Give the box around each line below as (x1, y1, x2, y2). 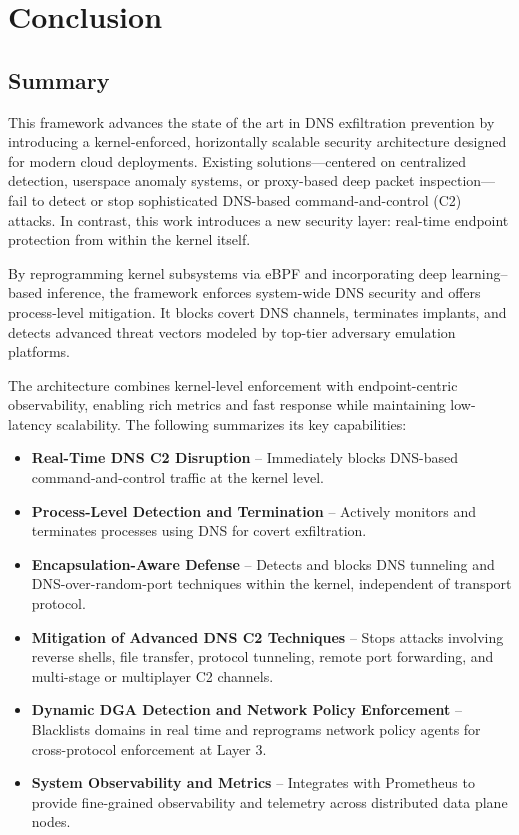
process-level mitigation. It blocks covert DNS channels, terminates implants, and (8, 301, 507, 322)
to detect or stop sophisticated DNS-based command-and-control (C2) (31, 189, 462, 210)
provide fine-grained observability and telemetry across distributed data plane (31, 791, 508, 812)
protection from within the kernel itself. (8, 229, 251, 250)
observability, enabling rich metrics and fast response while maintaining (8, 394, 446, 415)
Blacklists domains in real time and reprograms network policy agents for (31, 719, 481, 740)
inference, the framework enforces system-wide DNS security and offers (46, 282, 481, 303)
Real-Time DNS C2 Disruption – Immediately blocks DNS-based (31, 447, 459, 468)
